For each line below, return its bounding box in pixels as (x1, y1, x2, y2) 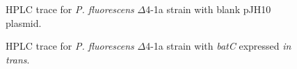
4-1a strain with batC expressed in (145, 39, 291, 53)
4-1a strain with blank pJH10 (145, 2, 271, 16)
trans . (6, 52, 30, 66)
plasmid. (6, 15, 42, 30)
